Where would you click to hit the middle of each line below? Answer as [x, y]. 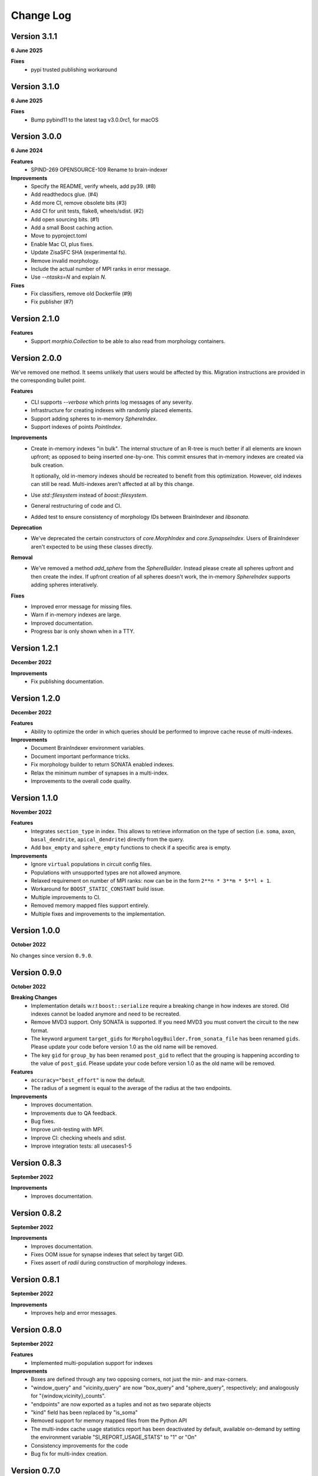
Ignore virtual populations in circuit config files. [91, 864]
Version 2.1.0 [35, 319]
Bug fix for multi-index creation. [69, 1454]
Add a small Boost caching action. [72, 227]
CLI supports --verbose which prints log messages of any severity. [112, 402]
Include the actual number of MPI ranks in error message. [101, 269]
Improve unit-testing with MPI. [67, 1129]
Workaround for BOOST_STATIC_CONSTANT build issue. [98, 889]
